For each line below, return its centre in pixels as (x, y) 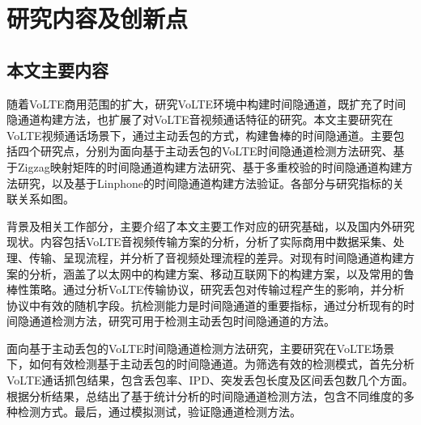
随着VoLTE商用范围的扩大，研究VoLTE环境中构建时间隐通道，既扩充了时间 (206, 103)
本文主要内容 (57, 69)
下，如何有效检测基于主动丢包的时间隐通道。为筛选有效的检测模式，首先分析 (210, 364)
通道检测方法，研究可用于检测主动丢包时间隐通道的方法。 (182, 321)
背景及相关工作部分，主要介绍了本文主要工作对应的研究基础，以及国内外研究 (210, 225)
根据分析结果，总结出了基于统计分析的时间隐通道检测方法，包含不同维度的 (205, 395)
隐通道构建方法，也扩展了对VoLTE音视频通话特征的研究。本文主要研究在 (200, 119)
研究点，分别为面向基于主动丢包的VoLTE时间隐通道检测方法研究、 (217, 151)
